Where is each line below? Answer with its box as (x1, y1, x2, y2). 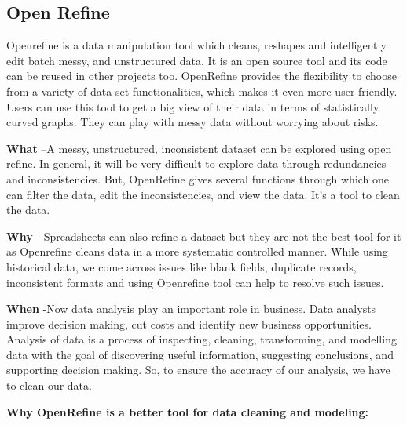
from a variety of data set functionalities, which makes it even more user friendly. (6, 82, 398, 99)
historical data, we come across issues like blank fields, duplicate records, (6, 258, 357, 274)
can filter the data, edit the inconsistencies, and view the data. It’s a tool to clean (6, 186, 400, 202)
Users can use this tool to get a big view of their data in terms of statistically (6, 98, 379, 114)
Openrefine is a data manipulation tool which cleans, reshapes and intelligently (6, 37, 387, 53)
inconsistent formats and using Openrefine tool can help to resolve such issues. (6, 274, 384, 290)
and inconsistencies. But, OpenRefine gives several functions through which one (6, 170, 390, 187)
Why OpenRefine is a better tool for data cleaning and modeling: (6, 403, 369, 420)
